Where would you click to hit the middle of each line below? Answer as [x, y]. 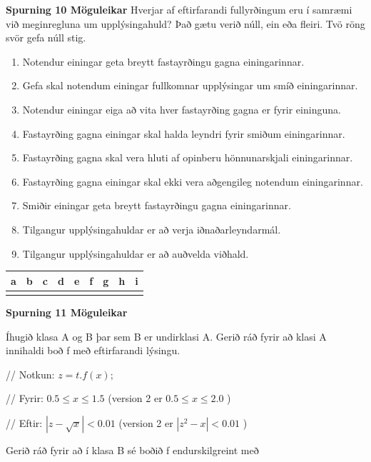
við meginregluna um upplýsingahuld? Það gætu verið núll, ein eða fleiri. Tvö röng [185, 23]
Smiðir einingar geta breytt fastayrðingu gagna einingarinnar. [157, 205]
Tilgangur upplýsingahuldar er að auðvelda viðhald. [136, 253]
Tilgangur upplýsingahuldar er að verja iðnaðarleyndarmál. [152, 229]
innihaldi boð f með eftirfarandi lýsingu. [93, 350]
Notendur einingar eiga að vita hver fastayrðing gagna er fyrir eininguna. [182, 109]
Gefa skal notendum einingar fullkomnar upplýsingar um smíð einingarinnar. [190, 85]
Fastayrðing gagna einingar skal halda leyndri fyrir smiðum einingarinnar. [184, 133]
